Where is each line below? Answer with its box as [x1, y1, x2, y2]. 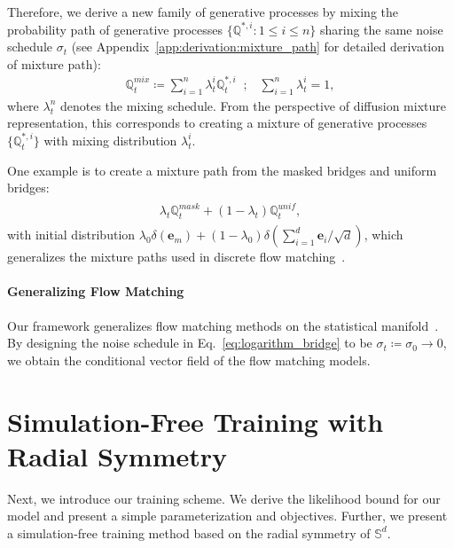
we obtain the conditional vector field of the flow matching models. [7, 350, 371, 369]
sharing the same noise [319, 20, 443, 38]
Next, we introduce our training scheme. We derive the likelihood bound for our [7, 489, 441, 507]
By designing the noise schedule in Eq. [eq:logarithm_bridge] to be [7, 333, 372, 352]
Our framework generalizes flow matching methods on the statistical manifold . [7, 316, 439, 334]
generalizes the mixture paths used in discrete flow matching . [7, 247, 346, 266]
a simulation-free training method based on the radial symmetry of [7, 523, 371, 542]
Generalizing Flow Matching [7, 282, 184, 301]
